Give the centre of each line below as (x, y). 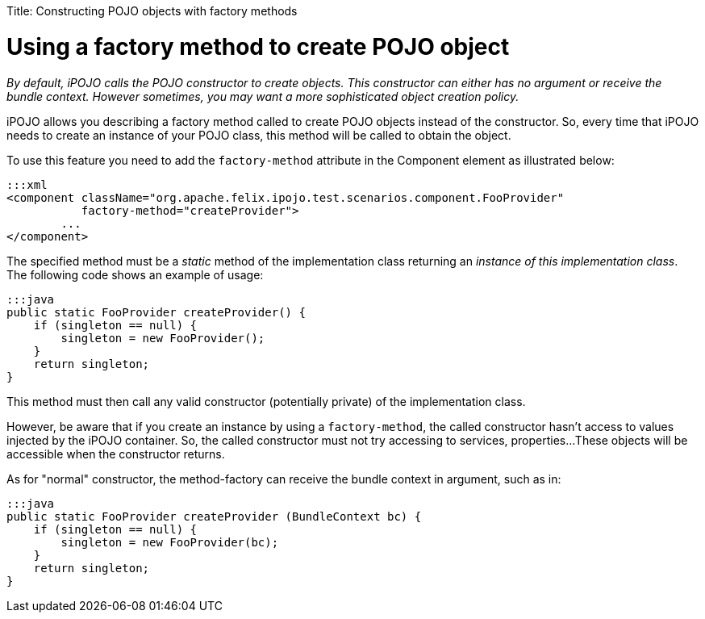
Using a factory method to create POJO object (258, 46)
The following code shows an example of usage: (135, 274)
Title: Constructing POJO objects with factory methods (152, 11)
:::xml (27, 184)
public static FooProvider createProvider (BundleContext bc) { (214, 516)
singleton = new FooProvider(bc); (170, 542)
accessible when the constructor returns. (116, 454)
